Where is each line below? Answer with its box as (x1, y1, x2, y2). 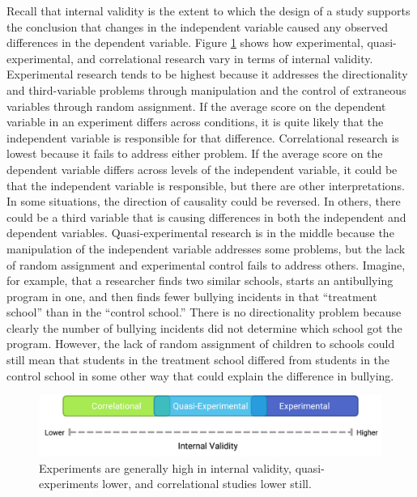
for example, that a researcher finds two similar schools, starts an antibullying (6, 272, 394, 289)
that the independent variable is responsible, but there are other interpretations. (6, 176, 405, 193)
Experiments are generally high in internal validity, (39, 459, 291, 476)
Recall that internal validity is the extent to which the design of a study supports (6, 2, 411, 19)
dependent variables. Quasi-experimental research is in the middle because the (6, 224, 394, 241)
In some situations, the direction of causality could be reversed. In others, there (6, 193, 401, 210)
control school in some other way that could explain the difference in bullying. (6, 367, 394, 384)
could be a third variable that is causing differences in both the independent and (6, 208, 406, 225)
